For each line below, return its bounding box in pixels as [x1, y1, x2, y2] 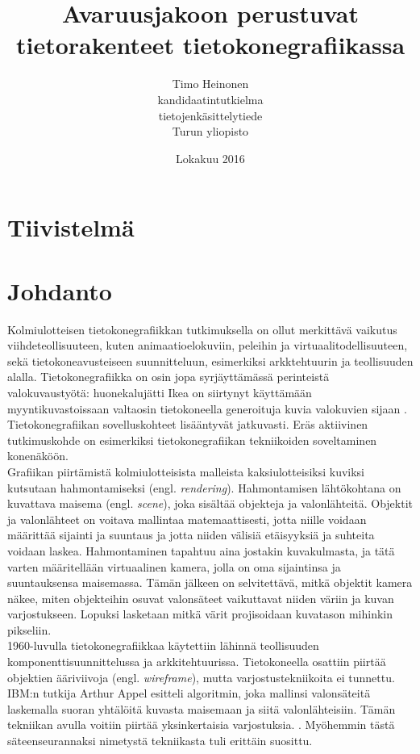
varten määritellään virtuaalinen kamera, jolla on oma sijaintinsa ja [7, 558, 341, 575]
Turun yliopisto [172, 123, 249, 140]
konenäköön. [7, 447, 69, 464]
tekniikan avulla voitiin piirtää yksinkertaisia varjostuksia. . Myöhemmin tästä [7, 716, 395, 733]
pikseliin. [7, 621, 52, 638]
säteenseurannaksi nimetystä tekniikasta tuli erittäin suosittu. [7, 732, 313, 749]
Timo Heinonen [172, 75, 249, 92]
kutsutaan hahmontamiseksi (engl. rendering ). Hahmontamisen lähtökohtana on [7, 479, 401, 496]
